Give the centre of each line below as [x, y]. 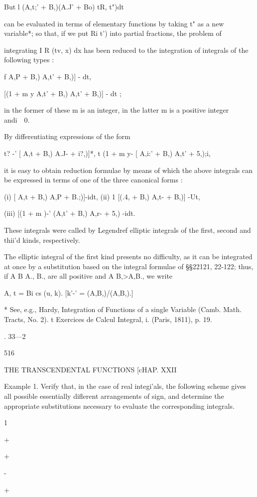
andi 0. [17, 119]
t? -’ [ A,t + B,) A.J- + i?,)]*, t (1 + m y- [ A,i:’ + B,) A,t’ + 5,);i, [107, 153]
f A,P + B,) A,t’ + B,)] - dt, [48, 76]
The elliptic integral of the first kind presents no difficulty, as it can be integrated [128, 256]
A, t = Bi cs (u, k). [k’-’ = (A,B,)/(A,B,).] [69, 292]
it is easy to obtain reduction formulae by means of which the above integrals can [128, 170]
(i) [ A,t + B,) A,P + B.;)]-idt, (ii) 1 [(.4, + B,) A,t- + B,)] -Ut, [102, 196]
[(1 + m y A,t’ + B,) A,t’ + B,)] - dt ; [63, 93]
